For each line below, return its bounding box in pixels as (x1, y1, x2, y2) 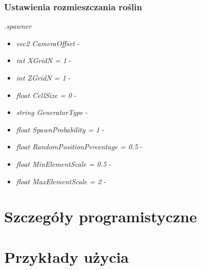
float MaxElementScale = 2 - (16, 176, 106, 186)
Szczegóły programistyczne (4, 206, 197, 227)
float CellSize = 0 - (16, 89, 77, 100)
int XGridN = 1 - (16, 55, 72, 66)
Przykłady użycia (4, 246, 129, 267)
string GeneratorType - (16, 107, 88, 118)
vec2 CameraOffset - (16, 37, 80, 48)
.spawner (4, 21, 32, 31)
